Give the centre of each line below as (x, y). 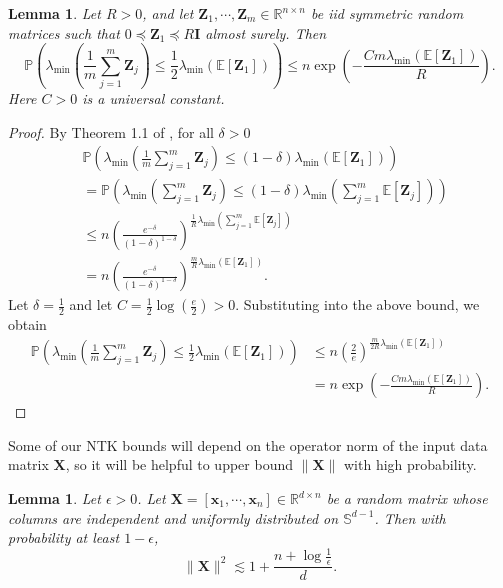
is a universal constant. (153, 97)
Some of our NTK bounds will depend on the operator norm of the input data (248, 444)
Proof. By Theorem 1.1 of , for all (111, 131)
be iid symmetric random (387, 13)
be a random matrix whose (407, 498)
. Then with (410, 517)
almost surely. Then (266, 32)
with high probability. (410, 464)
